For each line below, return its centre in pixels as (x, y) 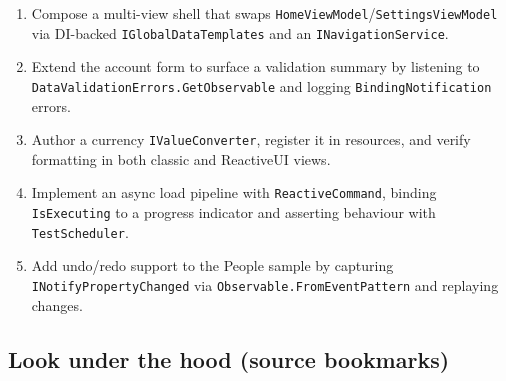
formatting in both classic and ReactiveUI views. (181, 158)
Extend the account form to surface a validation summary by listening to (255, 66)
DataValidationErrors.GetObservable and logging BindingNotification (261, 85)
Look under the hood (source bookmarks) (229, 358)
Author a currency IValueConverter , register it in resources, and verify (251, 139)
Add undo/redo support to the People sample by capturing (212, 265)
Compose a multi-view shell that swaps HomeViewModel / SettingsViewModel (264, 13)
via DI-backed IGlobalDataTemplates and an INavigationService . (240, 32)
